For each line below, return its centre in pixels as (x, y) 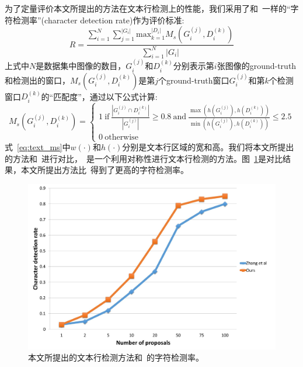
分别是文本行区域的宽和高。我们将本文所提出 (208, 147)
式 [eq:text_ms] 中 (38, 147)
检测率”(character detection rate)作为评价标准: (98, 20)
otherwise (121, 137)
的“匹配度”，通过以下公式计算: (99, 96)
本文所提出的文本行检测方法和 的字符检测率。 (116, 357)
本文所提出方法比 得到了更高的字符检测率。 (105, 170)
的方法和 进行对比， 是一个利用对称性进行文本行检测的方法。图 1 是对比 (144, 158)
